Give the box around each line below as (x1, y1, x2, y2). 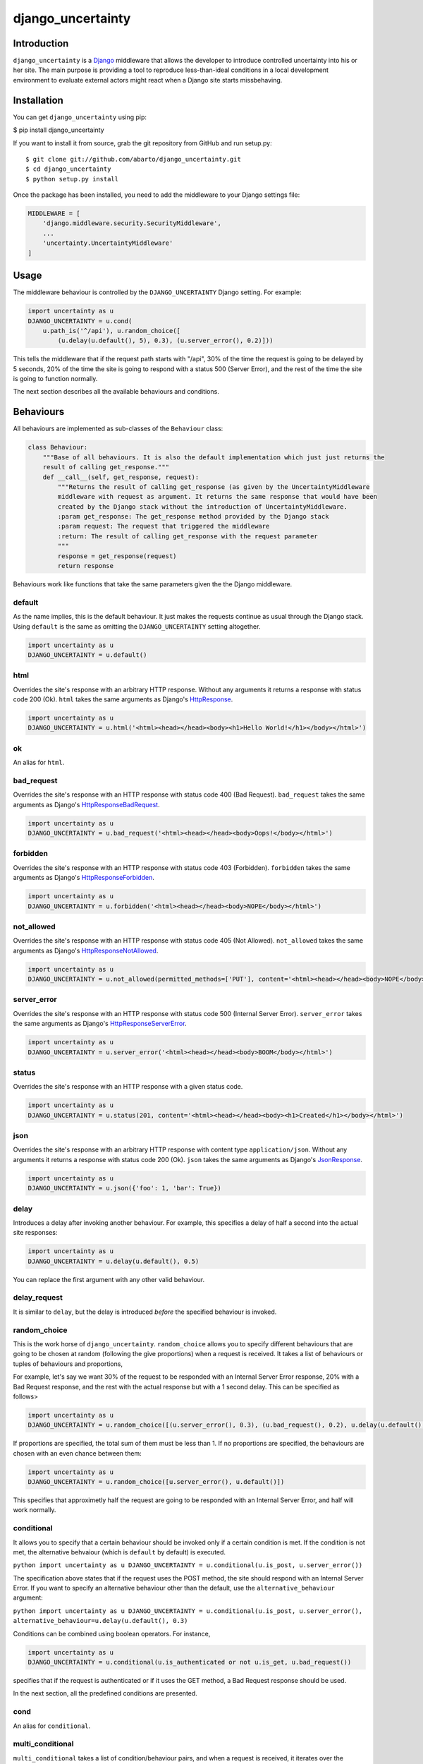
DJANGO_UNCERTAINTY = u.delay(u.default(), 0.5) (27, 1257, 200, 1265)
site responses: (13, 1228, 58, 1237)
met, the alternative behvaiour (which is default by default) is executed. (13, 1547, 226, 1556)
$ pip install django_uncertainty (13, 126, 105, 134)
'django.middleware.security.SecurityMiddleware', (42, 219, 221, 227)
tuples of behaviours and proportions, (13, 1359, 123, 1368)
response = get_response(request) (57, 552, 177, 560)
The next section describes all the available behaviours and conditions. (13, 387, 220, 396)
